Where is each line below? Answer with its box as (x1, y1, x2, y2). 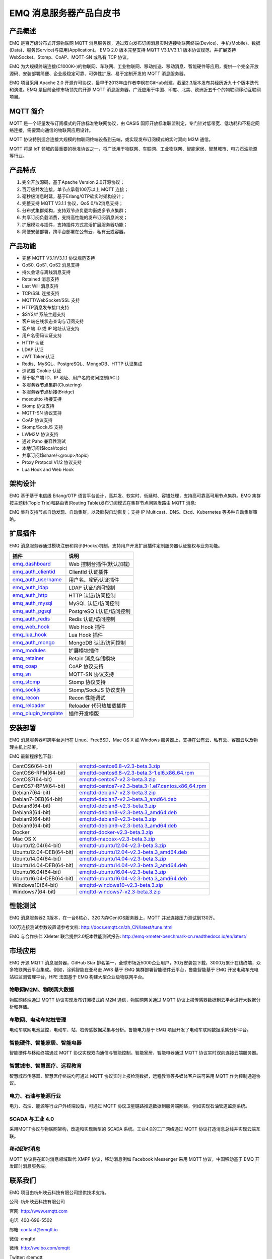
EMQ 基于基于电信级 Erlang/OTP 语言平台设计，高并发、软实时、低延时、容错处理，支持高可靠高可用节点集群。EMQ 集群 (9, 493, 261, 499)
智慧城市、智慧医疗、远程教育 (9, 1063, 82, 1070)
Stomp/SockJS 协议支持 (69, 686, 126, 693)
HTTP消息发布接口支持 (22, 304, 70, 310)
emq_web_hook (12, 623, 50, 630)
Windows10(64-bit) (12, 881, 58, 888)
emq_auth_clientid (12, 568, 55, 575)
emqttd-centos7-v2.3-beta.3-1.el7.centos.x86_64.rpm (79, 782, 207, 789)
